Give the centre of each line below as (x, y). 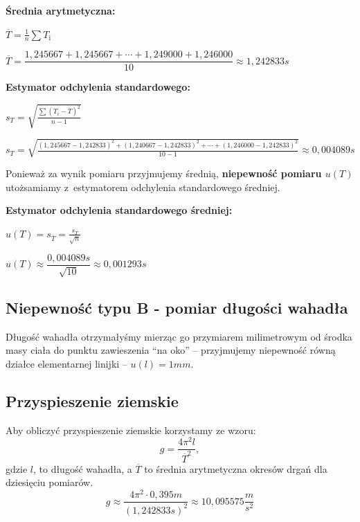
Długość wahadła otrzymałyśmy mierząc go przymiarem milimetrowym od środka (179, 336)
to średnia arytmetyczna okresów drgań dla (236, 468)
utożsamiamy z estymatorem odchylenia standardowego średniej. (143, 187)
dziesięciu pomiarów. (49, 482)
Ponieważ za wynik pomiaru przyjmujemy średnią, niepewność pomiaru (164, 173)
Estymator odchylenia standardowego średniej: (119, 210)
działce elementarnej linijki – (66, 363)
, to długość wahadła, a (82, 468)
